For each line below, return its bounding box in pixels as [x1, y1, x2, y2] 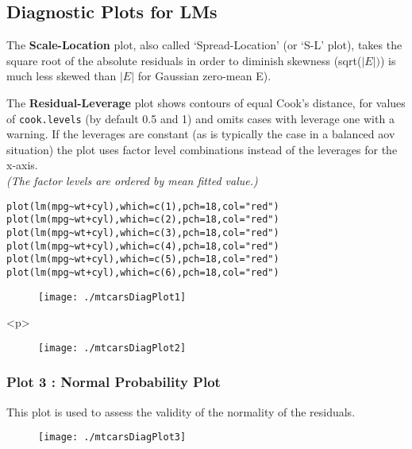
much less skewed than [6, 68, 117, 84]
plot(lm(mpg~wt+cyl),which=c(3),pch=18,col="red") [6, 226, 279, 238]
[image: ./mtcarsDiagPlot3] [38, 432, 187, 443]
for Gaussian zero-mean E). [137, 68, 271, 84]
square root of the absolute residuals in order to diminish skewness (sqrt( [6, 52, 362, 68]
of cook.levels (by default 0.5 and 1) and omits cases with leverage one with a [6, 110, 395, 126]
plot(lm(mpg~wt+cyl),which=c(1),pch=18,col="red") [6, 200, 279, 212]
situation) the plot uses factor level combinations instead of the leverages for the [6, 141, 398, 157]
